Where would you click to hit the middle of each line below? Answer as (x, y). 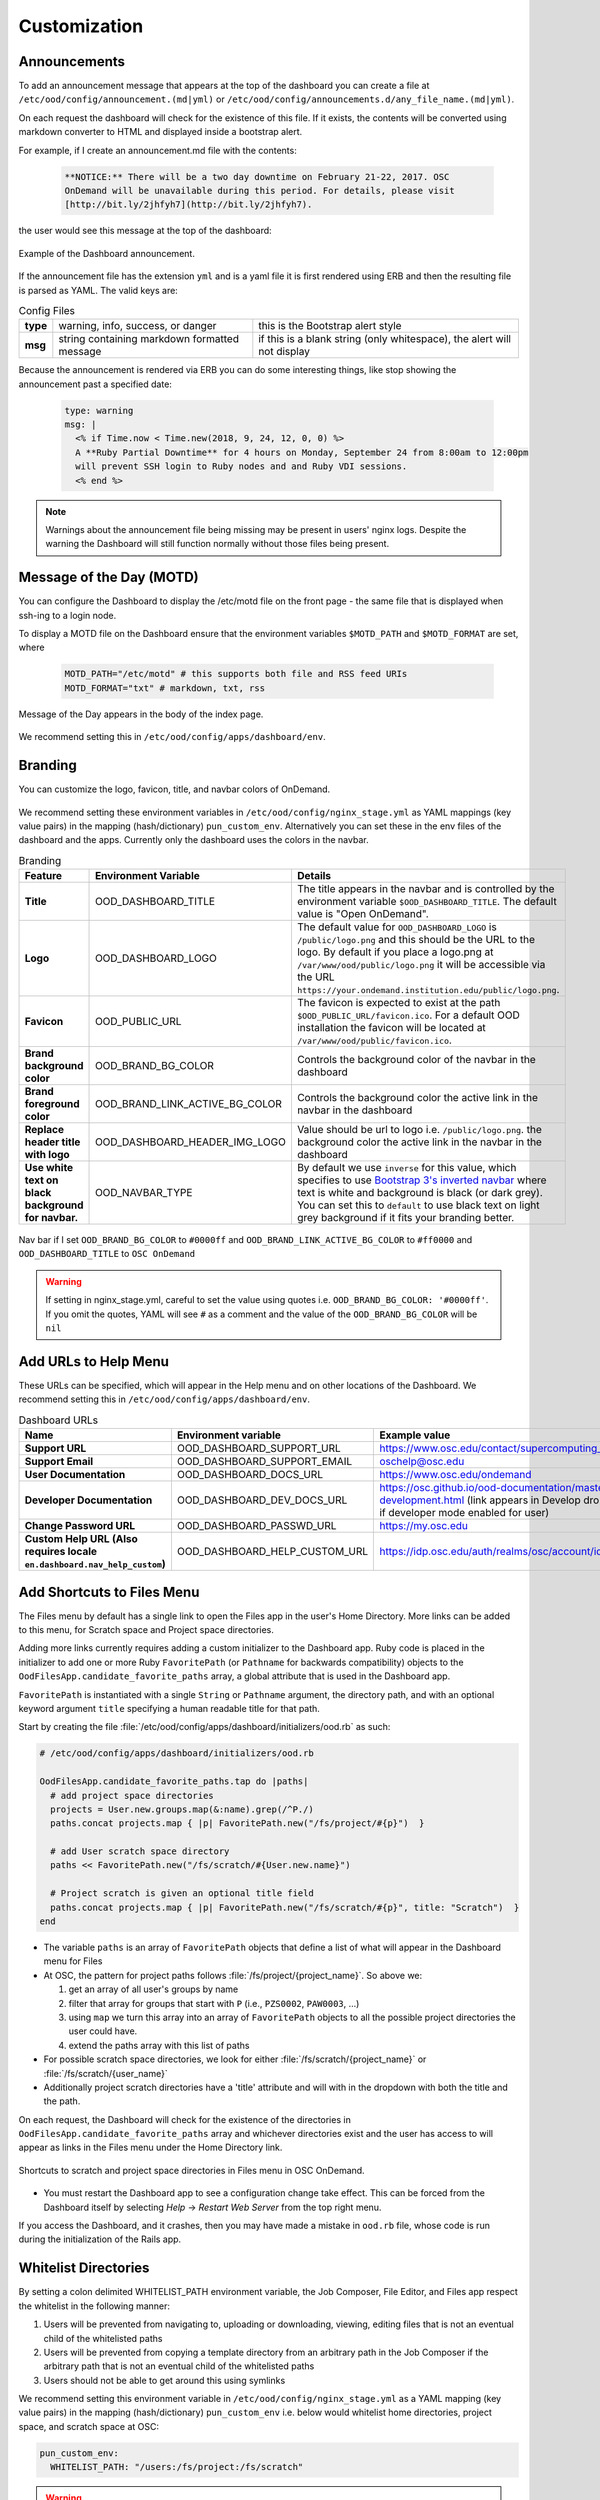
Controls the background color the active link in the (417, 1098)
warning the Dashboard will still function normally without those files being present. (217, 544)
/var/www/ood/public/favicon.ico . (374, 1040)
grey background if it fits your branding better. (405, 1218)
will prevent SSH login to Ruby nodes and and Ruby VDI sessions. (241, 466)
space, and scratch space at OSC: (89, 2426)
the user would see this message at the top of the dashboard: (145, 231)
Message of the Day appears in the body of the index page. (141, 714)
